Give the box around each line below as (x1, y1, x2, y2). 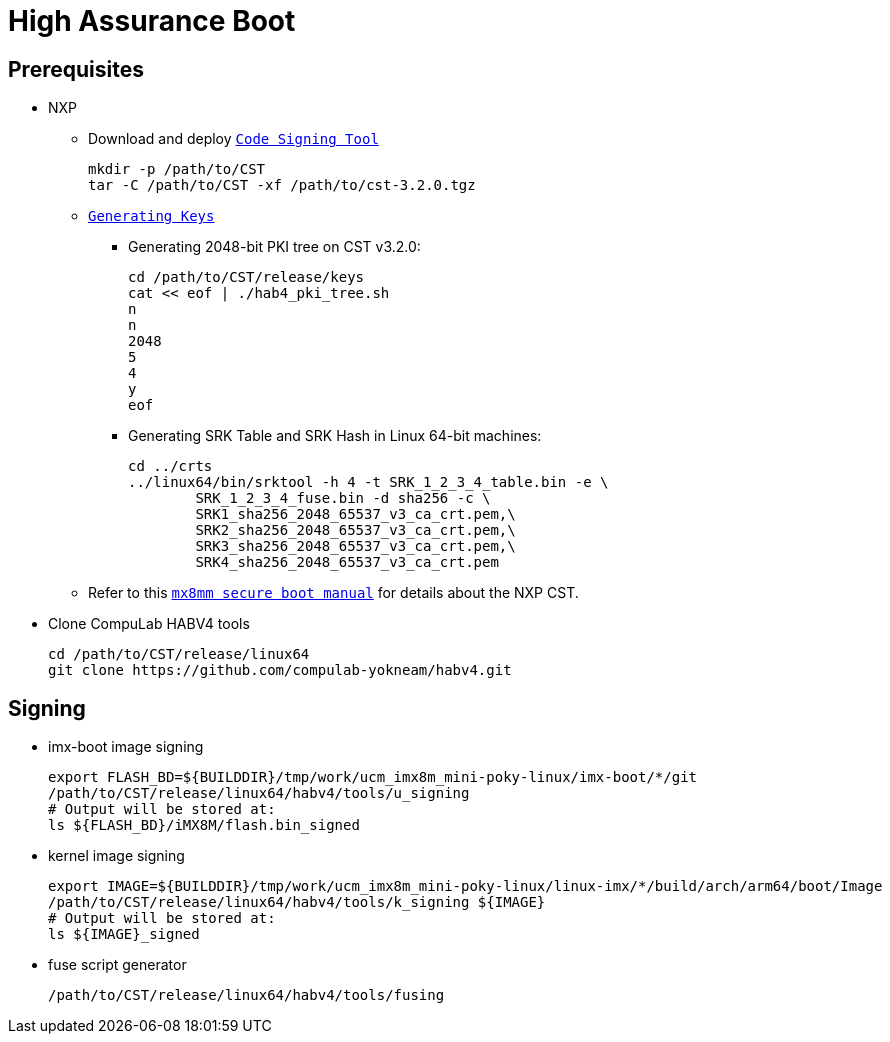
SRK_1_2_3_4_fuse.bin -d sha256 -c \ (195, 490, 491, 507)
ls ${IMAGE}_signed (48, 926, 200, 943)
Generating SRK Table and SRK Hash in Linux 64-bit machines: (128, 427, 542, 445)
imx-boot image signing (48, 738, 204, 756)
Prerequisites (8, 56, 144, 82)
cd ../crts (128, 458, 213, 475)
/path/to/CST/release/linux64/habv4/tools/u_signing (48, 785, 470, 802)
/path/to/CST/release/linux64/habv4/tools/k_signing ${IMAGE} (48, 894, 546, 911)
